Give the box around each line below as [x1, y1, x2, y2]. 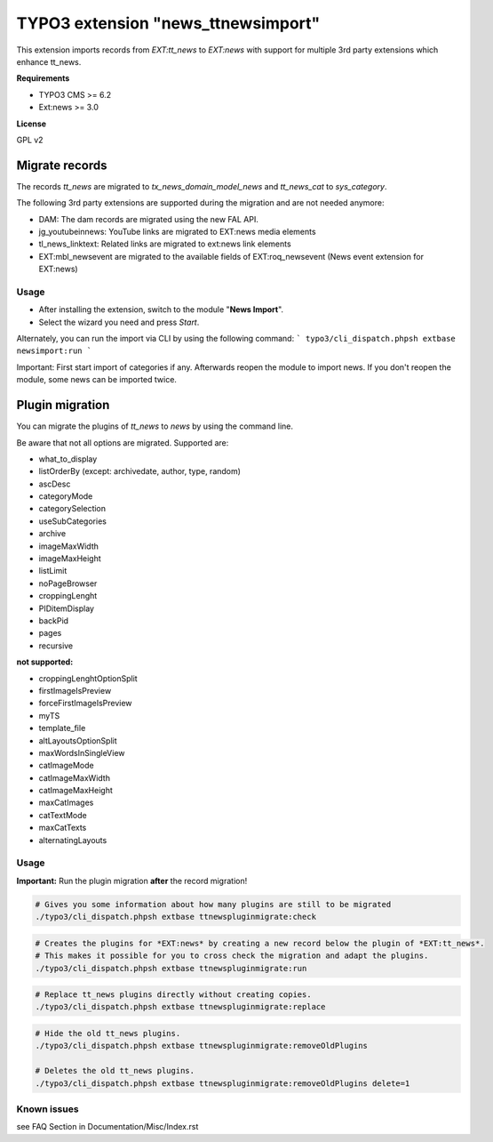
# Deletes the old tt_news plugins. [35, 1066, 195, 1076]
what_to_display [38, 454, 98, 464]
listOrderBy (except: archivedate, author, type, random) [38, 466, 242, 477]
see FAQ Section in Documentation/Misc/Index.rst [16, 1122, 199, 1132]
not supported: [16, 656, 74, 667]
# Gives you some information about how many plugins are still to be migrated [35, 899, 392, 909]
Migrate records [16, 157, 107, 173]
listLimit [38, 566, 68, 576]
